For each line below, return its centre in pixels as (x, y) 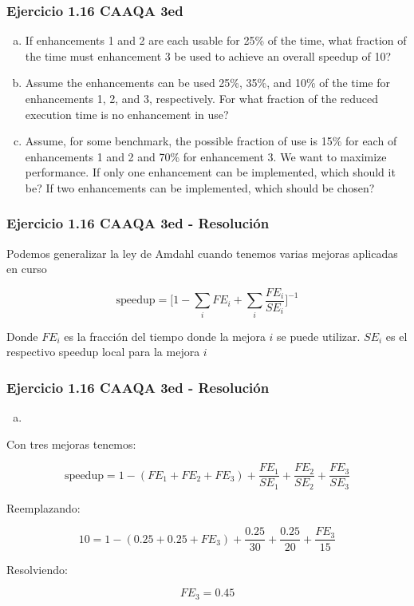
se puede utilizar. (319, 336)
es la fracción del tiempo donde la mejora (165, 336)
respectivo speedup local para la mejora (103, 352)
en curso (27, 269)
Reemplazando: (43, 507)
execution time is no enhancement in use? (127, 114)
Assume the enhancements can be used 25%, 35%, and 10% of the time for (208, 83)
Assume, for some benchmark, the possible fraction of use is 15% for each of (211, 141)
